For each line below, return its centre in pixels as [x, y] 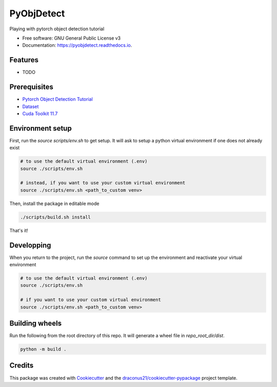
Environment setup [41, 128]
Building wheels [35, 323]
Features [24, 60]
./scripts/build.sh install [55, 217]
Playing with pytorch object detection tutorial [57, 29]
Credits [22, 366]
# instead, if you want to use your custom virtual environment [103, 183]
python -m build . [43, 349]
